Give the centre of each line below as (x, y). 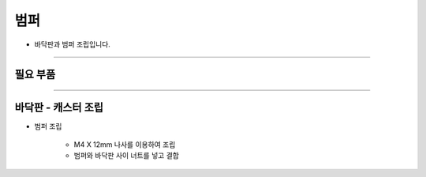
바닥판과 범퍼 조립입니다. (72, 44)
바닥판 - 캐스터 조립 (59, 108)
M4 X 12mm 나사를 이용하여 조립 (125, 144)
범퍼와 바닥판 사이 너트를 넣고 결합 (126, 156)
